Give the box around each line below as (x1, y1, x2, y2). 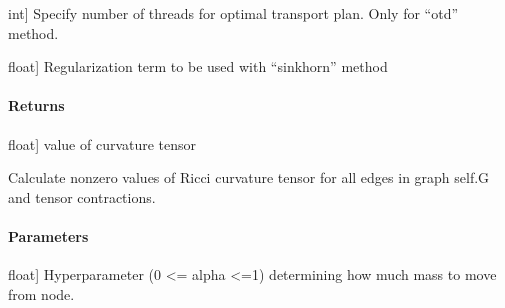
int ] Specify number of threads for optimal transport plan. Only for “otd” (8, 3, 459, 23)
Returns (8, 95, 65, 116)
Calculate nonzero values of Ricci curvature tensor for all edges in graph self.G (8, 167, 490, 188)
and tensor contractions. (8, 186, 156, 207)
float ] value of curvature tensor (8, 133, 197, 154)
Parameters (8, 225, 89, 246)
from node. (8, 283, 75, 304)
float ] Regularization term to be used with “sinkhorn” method (8, 56, 388, 77)
